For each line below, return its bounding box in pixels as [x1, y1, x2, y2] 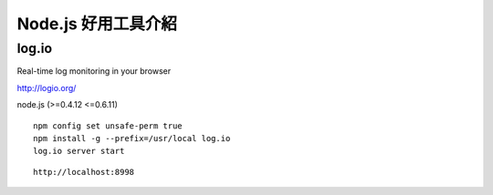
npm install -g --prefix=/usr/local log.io [33, 133, 231, 143]
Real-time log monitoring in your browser [16, 66, 172, 77]
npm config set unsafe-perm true [33, 120, 183, 131]
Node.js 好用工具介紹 [16, 14, 178, 34]
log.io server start [33, 146, 125, 157]
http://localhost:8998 [33, 167, 135, 177]
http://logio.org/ [16, 82, 77, 93]
